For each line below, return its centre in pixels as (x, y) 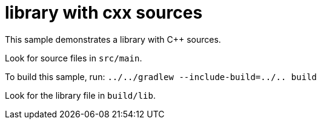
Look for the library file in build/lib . (81, 95)
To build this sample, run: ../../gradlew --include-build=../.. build (161, 76)
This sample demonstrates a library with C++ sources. (113, 39)
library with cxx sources (104, 13)
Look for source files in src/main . (74, 58)
